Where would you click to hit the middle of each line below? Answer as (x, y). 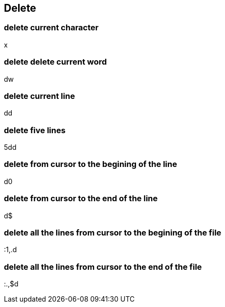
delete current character (51, 28)
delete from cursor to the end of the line (81, 199)
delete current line (40, 96)
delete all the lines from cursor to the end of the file (103, 267)
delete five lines (35, 130)
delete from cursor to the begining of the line (90, 164)
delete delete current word (56, 62)
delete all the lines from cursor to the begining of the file (113, 232)
